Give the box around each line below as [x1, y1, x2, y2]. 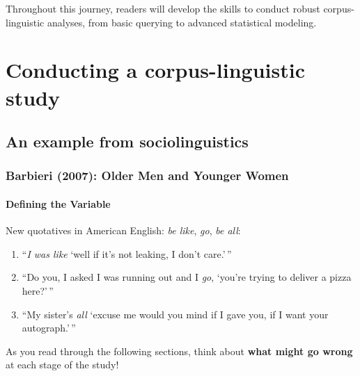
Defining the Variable [6, 196, 111, 211]
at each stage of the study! [6, 357, 119, 372]
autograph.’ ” [22, 320, 76, 335]
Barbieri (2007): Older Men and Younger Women [6, 167, 289, 184]
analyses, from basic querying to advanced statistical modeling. [47, 15, 317, 29]
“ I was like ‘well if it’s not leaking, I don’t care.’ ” [22, 246, 232, 261]
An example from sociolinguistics [6, 131, 249, 152]
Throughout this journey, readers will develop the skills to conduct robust [6, 1, 320, 15]
